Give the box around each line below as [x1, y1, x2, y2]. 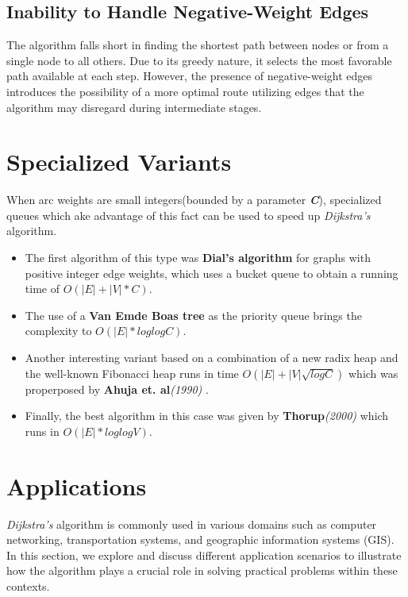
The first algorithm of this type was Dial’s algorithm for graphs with [25, 249, 371, 266]
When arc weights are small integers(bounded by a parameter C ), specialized [6, 191, 382, 208]
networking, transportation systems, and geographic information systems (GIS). [6, 531, 395, 548]
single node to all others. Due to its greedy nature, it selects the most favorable [6, 52, 392, 68]
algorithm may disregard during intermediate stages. [6, 98, 262, 115]
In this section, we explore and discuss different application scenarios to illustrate [6, 546, 402, 563]
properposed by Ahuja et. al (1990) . [25, 380, 209, 397]
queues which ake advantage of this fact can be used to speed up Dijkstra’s [6, 206, 371, 223]
